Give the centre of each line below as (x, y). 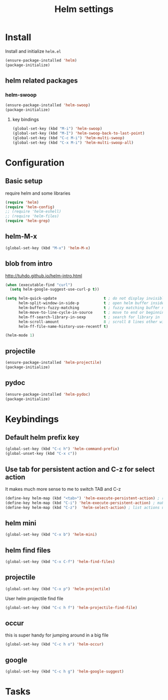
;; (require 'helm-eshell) (33, 212)
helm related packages (41, 81)
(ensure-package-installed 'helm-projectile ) (53, 363)
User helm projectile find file (34, 598)
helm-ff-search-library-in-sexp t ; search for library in (89, 317)
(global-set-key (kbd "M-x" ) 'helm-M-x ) (48, 248)
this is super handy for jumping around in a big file (57, 635)
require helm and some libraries (38, 193)
